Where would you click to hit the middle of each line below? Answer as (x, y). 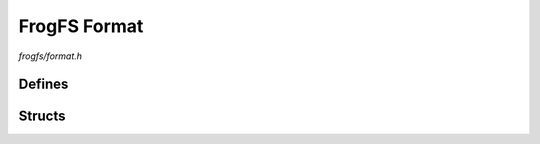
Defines (43, 84)
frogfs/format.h (50, 56)
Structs (42, 116)
